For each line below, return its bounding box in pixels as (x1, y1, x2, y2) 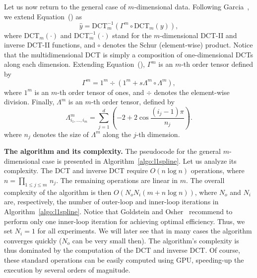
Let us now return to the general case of (4, 1, 126, 11)
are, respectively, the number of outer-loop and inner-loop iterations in (4, 196, 219, 207)
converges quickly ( (4, 235, 62, 245)
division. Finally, (4, 96, 55, 107)
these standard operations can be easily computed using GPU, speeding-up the (4, 254, 244, 265)
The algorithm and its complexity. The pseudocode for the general (4, 146, 221, 156)
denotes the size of (33, 129, 89, 139)
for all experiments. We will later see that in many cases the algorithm (37, 226, 252, 236)
